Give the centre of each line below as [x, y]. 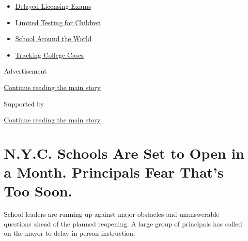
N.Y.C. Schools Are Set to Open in [124, 153]
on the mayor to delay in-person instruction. [70, 233]
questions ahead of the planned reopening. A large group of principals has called [123, 223]
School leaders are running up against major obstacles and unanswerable [112, 214]
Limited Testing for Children [58, 22]
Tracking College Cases [50, 54]
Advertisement [25, 71]
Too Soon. [38, 191]
